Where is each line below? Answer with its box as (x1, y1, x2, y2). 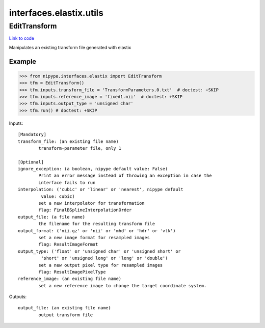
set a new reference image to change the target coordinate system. (38, 283, 207, 288)
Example (9, 57, 36, 66)
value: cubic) (41, 193, 75, 199)
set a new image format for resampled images (38, 235, 150, 240)
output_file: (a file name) (18, 214, 85, 219)
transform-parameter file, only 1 (38, 145, 122, 151)
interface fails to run (38, 180, 96, 185)
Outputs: (9, 294, 27, 300)
